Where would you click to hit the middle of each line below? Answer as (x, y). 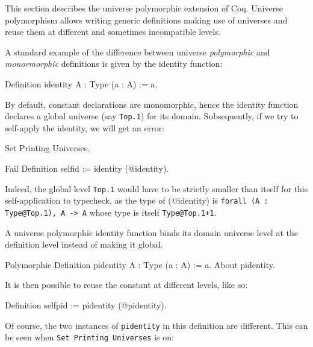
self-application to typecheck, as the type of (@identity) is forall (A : (137, 200)
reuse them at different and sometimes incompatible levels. (113, 32)
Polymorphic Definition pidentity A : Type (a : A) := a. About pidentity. (140, 264)
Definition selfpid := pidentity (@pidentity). (86, 305)
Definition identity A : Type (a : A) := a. (81, 83)
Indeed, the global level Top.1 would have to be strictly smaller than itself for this (156, 188)
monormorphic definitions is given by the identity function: (114, 64)
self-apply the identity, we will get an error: (85, 127)
